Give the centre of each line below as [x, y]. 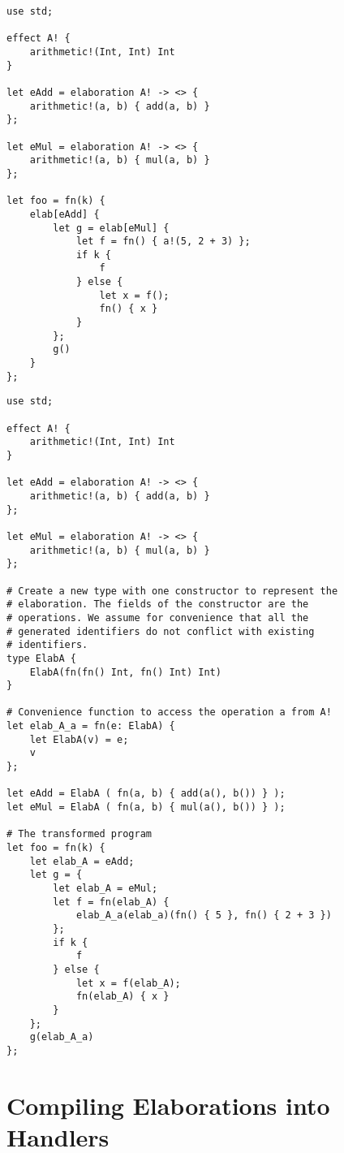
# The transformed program [79, 834]
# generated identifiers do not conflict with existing [161, 631]
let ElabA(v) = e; [79, 739]
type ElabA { [41, 658]
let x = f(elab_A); [128, 983]
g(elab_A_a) [62, 1037]
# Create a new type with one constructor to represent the [172, 591]
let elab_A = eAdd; [82, 861]
